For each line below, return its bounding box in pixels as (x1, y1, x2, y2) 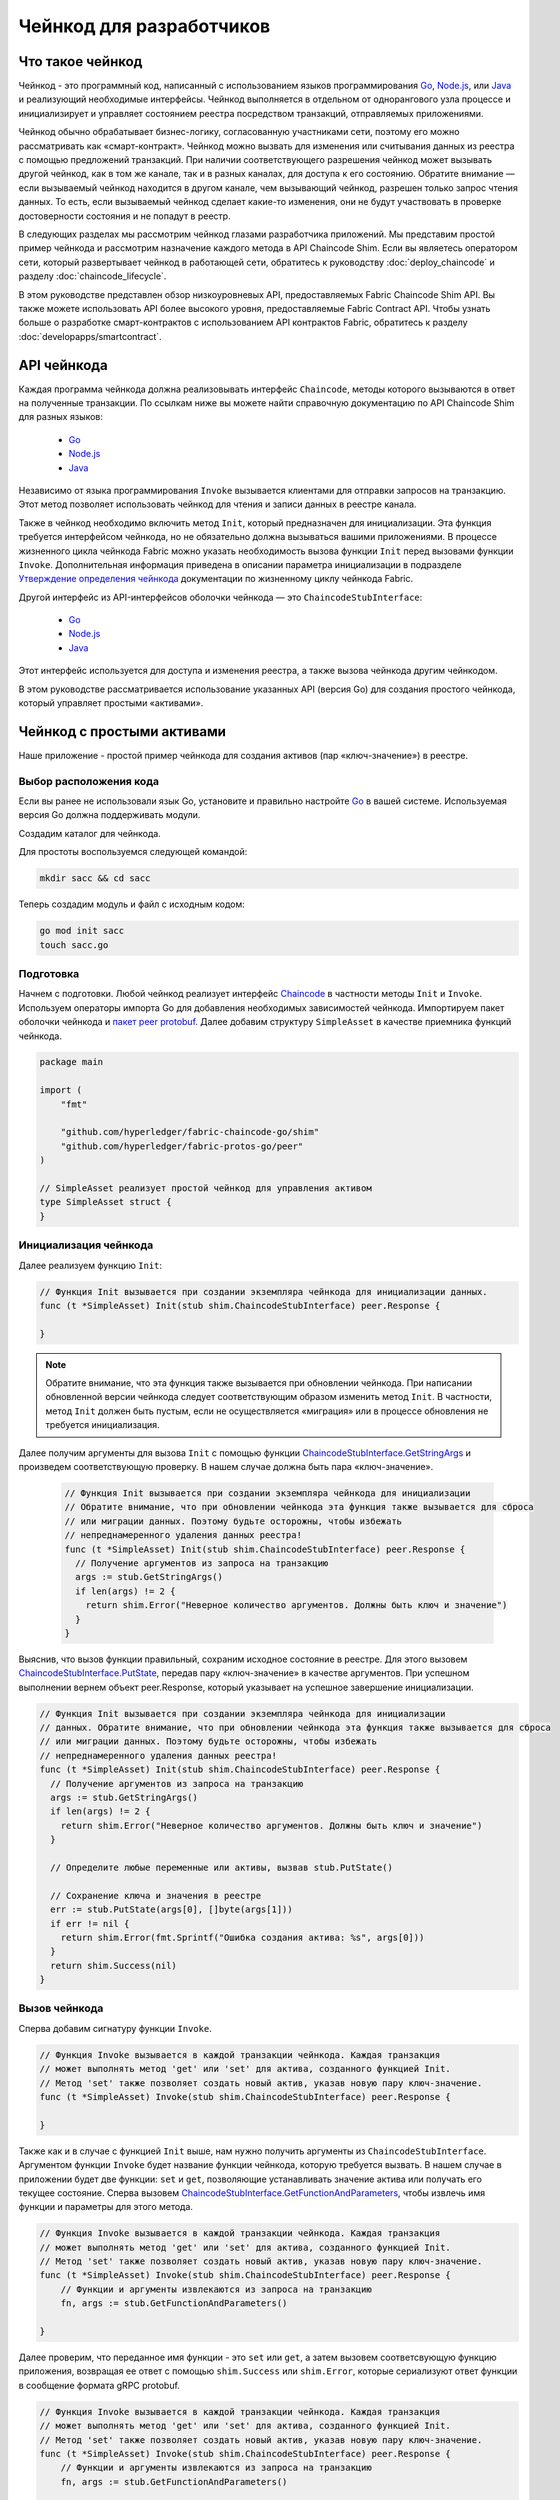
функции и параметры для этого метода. (18, 2201, 194, 2213)
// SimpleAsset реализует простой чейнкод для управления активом (39, 1183, 372, 1194)
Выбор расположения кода (18, 774, 160, 788)
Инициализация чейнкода (18, 1238, 154, 1252)
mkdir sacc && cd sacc (39, 873, 151, 884)
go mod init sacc (39, 925, 125, 937)
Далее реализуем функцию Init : (18, 1259, 163, 1271)
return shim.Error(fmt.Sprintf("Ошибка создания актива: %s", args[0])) (60, 1931, 425, 1943)
